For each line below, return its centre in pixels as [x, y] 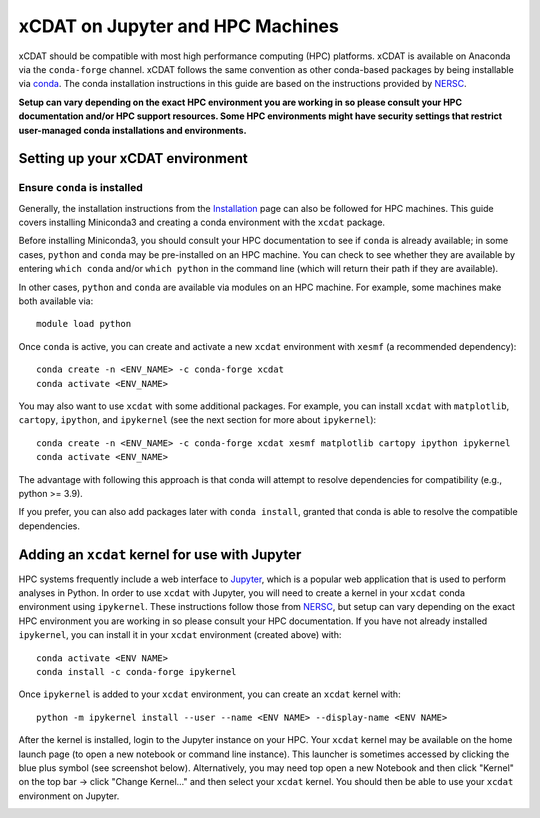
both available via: [56, 301]
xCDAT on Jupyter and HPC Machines [178, 26]
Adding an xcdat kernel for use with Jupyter [160, 554]
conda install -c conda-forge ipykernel [136, 671]
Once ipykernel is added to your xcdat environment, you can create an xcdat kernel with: [209, 694]
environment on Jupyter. [69, 796]
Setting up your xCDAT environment [133, 158]
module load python [84, 324]
